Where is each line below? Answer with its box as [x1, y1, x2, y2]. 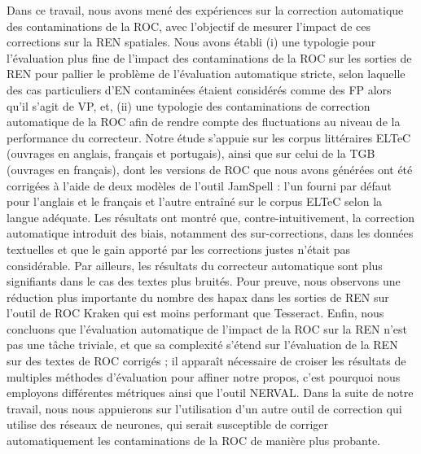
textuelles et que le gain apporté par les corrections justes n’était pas [7, 240, 351, 257]
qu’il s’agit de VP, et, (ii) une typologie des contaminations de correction [7, 97, 371, 114]
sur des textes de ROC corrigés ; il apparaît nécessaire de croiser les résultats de [7, 352, 406, 369]
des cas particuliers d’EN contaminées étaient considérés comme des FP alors [7, 81, 392, 98]
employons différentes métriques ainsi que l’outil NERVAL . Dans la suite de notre [7, 384, 414, 401]
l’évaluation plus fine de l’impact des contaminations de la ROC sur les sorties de [7, 49, 412, 66]
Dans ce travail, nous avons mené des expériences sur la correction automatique [7, 2, 404, 18]
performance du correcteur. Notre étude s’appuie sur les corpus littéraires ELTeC [7, 129, 411, 146]
